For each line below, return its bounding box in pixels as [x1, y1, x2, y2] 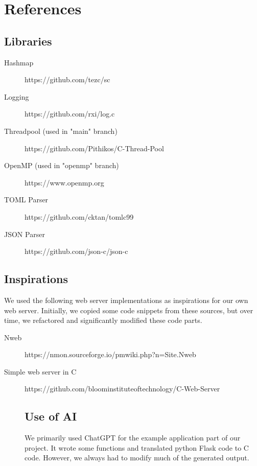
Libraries [4, 33, 52, 49]
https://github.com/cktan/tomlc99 [25, 211, 134, 222]
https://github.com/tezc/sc [25, 74, 110, 85]
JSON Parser [4, 228, 45, 239]
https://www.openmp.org [25, 177, 104, 188]
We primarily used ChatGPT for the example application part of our [25, 432, 241, 443]
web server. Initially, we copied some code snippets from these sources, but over [4, 305, 253, 315]
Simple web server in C [4, 366, 77, 377]
